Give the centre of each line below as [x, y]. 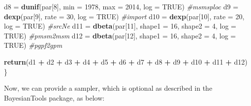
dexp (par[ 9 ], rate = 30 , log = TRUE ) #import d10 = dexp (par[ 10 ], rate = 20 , [124, 16]
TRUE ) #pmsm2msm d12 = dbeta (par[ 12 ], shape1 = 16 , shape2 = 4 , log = [120, 35]
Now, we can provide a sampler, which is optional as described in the [108, 88]
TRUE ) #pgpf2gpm [33, 45]
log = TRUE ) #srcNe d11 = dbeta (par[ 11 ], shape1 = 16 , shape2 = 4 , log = [120, 26]
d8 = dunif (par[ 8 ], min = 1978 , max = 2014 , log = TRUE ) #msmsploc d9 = [121, 6]
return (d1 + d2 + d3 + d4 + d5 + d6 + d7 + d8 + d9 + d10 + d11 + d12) [126, 61]
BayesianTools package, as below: [54, 97]
